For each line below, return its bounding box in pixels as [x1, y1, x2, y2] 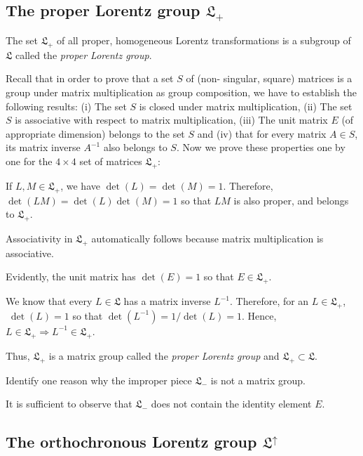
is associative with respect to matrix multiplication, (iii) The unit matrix [15, 112, 328, 127]
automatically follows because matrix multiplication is [91, 230, 324, 245]
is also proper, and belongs [233, 193, 349, 207]
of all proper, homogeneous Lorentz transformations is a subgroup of [57, 33, 351, 47]
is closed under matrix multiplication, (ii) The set [139, 98, 352, 113]
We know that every [6, 294, 93, 308]
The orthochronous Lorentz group [6, 431, 257, 452]
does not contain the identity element [151, 396, 312, 411]
